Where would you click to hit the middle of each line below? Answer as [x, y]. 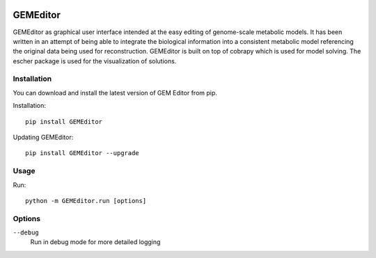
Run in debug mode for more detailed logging [95, 242]
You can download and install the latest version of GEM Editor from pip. [115, 92]
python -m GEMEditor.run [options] [86, 201]
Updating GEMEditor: [43, 137]
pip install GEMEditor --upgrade [82, 153]
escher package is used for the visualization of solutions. [95, 61]
